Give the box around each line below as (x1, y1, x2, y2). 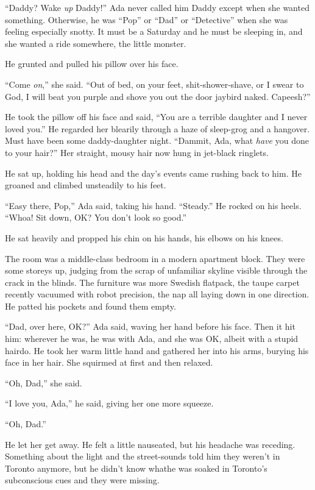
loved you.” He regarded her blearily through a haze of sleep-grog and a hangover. (5, 122, 310, 135)
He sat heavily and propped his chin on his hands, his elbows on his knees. (5, 231, 283, 244)
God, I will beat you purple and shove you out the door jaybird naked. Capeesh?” (5, 90, 311, 102)
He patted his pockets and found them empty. (5, 299, 176, 312)
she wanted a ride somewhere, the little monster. (5, 37, 186, 49)
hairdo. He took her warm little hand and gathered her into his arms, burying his (5, 344, 309, 357)
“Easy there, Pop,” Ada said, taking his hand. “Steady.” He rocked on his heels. (5, 199, 302, 211)
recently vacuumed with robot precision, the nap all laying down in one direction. (5, 288, 310, 300)
